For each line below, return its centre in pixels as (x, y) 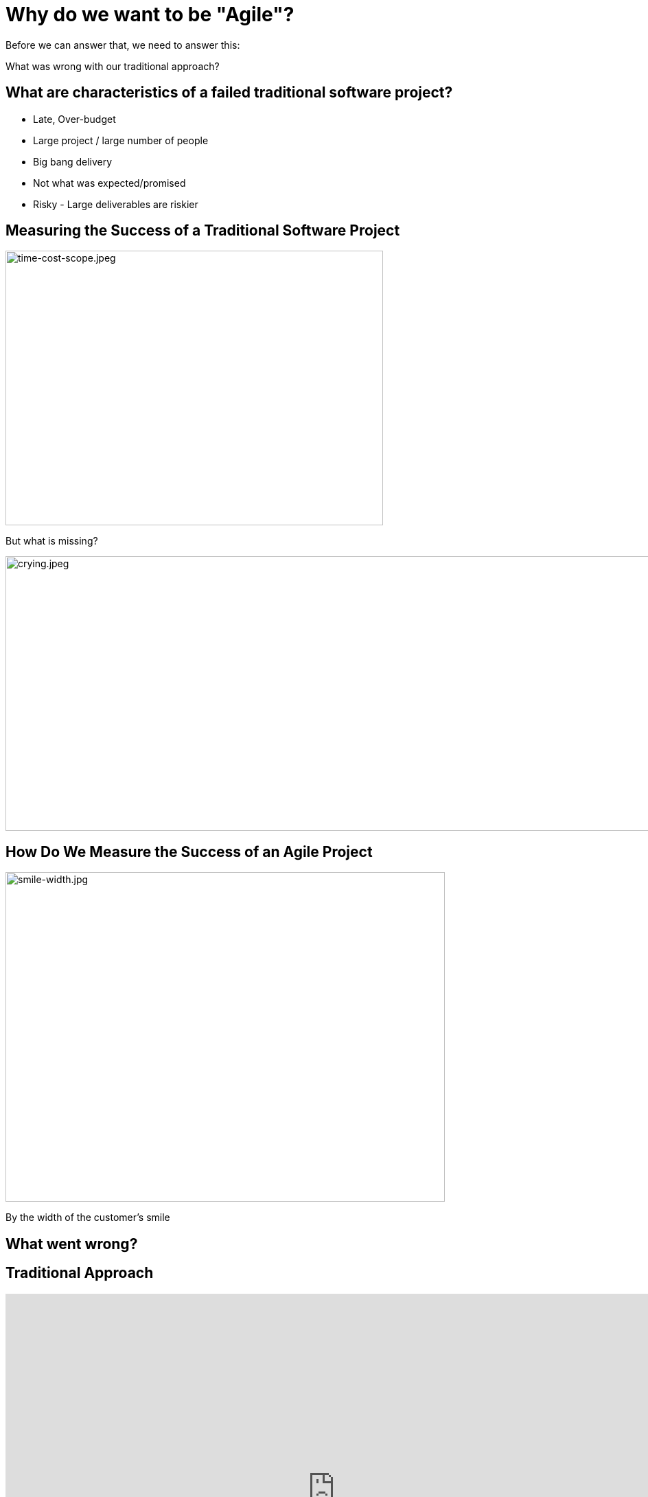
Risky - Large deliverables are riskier (116, 204)
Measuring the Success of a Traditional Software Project (203, 231)
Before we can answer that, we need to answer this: (123, 45)
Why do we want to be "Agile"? (150, 14)
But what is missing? (52, 541)
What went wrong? (72, 1244)
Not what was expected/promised (109, 183)
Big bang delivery (73, 161)
